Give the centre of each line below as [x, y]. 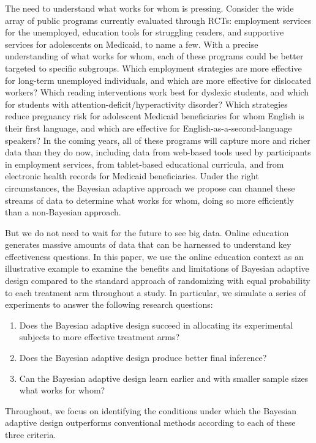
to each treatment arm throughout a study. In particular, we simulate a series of [156, 292]
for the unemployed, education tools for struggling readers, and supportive [145, 32]
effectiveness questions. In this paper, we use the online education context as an [154, 256]
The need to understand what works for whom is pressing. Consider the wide [149, 8]
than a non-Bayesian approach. [63, 212]
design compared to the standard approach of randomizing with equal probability [158, 281]
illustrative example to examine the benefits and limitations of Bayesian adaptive [157, 268]
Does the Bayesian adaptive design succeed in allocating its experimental [156, 325]
